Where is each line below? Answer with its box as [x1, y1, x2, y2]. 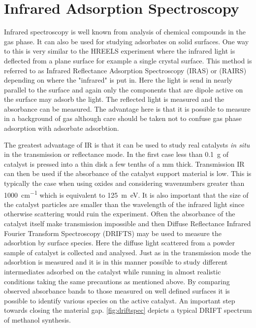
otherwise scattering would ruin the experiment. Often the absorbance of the [4, 209, 235, 219]
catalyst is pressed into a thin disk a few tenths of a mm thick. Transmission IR [4, 158, 245, 169]
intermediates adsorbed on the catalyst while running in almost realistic [4, 267, 221, 277]
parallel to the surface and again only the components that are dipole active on [4, 84, 243, 94]
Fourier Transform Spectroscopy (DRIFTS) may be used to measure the [4, 228, 222, 238]
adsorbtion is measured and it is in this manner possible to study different [4, 257, 228, 267]
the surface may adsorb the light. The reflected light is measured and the [4, 94, 224, 104]
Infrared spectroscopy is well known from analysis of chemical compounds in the [4, 27, 246, 37]
